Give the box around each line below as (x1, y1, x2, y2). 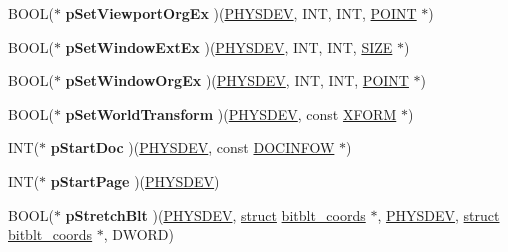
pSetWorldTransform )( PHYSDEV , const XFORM (65, 103, 397, 124)
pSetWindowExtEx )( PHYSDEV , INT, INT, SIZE (65, 36, 393, 57)
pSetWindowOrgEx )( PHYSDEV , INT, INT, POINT (65, 70, 409, 91)
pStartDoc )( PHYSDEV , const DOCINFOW (50, 137, 335, 158)
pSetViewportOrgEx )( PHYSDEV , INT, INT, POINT (65, 3, 417, 23)
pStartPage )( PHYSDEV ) (50, 170, 220, 191)
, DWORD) (103, 224, 175, 245)
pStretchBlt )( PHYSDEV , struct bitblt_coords (65, 204, 366, 225)
